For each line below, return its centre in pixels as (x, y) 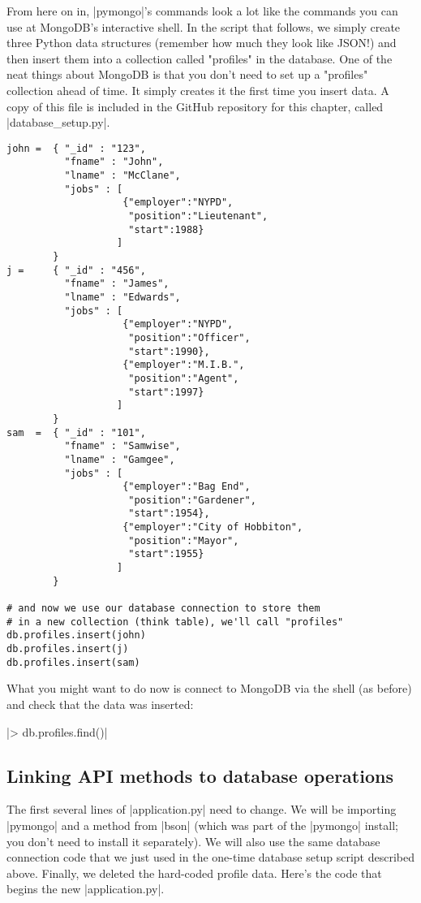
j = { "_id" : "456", (76, 270)
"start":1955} (166, 554)
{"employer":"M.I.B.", (184, 365)
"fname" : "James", (117, 284)
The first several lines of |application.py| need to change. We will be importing (202, 809)
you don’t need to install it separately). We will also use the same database (193, 841)
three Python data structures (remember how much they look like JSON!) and (202, 43)
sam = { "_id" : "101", (76, 432)
